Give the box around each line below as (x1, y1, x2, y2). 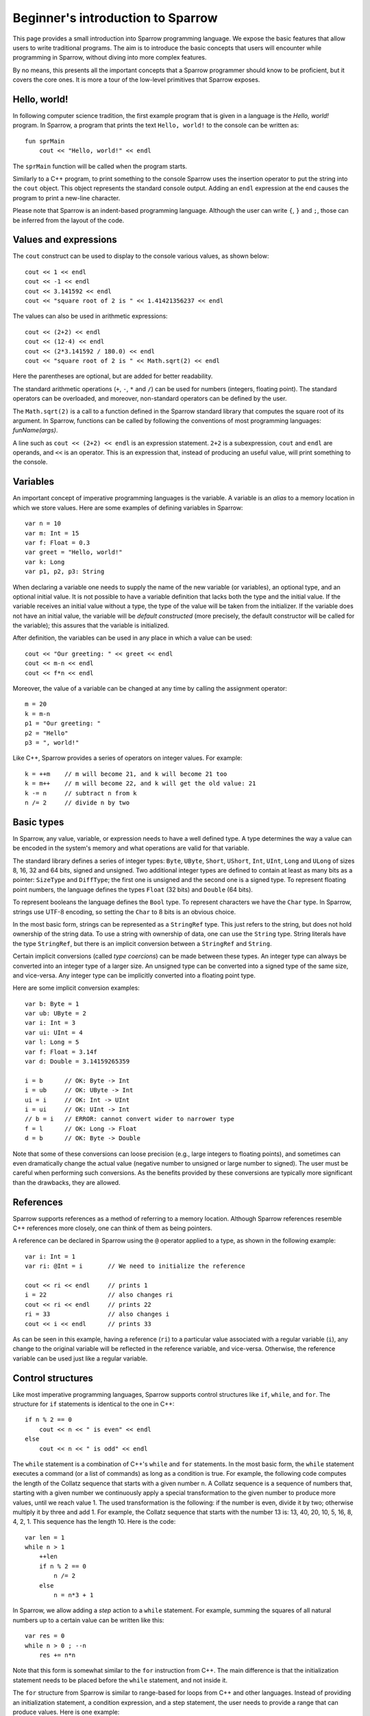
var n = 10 (25, 520, 62, 528)
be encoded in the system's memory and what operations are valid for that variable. (12, 844, 249, 853)
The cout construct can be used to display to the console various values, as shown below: (12, 252, 269, 260)
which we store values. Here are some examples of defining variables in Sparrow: (12, 503, 243, 511)
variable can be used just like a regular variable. (12, 1354, 148, 1363)
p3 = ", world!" (25, 739, 79, 746)
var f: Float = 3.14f (25, 1047, 97, 1056)
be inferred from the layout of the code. (12, 216, 125, 224)
